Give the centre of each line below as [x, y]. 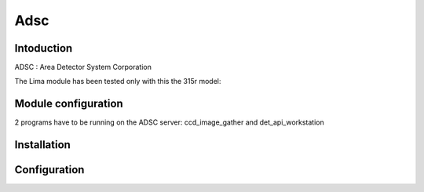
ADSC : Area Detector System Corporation [83, 67]
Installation [42, 145]
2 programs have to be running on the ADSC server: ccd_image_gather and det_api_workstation [170, 122]
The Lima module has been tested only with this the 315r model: [118, 82]
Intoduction [44, 48]
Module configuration [69, 104]
